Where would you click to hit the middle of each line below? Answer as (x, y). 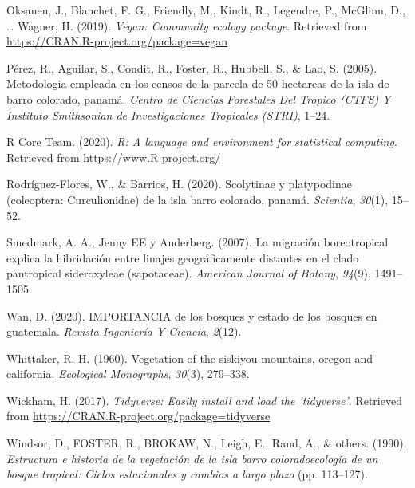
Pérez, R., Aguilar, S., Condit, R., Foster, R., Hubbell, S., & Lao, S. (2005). (192, 67)
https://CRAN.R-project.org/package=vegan (117, 41)
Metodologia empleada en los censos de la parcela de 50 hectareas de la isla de (198, 83)
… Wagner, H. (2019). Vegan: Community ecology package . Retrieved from (187, 25)
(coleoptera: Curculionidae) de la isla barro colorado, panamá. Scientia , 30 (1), (198, 199)
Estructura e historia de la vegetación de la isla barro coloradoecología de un (192, 458)
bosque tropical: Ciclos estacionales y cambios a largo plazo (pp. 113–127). (187, 474)
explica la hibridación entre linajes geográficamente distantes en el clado (183, 257)
